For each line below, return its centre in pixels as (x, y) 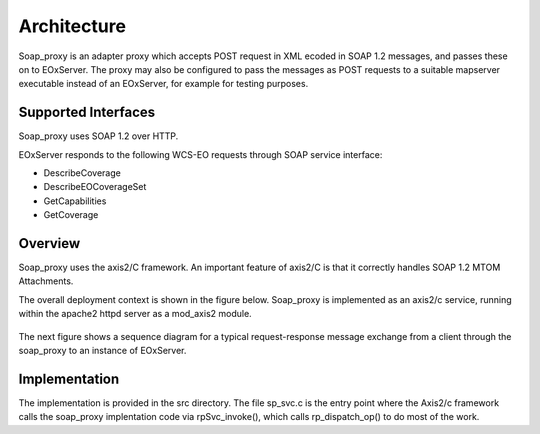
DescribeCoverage (82, 173)
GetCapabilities (75, 201)
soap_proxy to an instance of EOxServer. (102, 351)
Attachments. (46, 281)
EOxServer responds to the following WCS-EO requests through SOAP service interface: (200, 154)
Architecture (72, 26)
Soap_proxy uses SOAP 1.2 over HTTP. (98, 136)
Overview (49, 243)
